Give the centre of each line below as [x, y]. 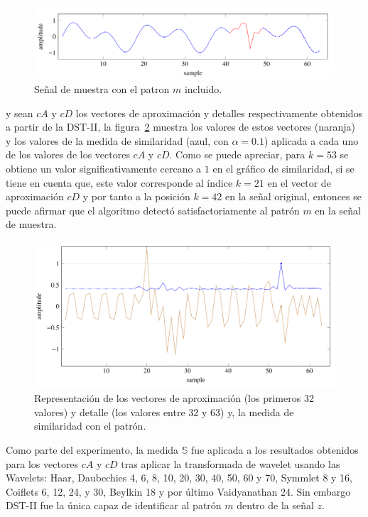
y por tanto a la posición [136, 196]
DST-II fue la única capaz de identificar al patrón [114, 505]
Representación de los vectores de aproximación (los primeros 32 [174, 398]
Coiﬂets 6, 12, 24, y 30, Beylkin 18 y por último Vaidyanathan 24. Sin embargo [178, 491]
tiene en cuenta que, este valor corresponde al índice [119, 182]
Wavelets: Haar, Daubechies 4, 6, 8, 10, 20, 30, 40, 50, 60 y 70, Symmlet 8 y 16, [179, 478]
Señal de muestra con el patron [102, 88]
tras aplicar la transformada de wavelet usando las [231, 463]
